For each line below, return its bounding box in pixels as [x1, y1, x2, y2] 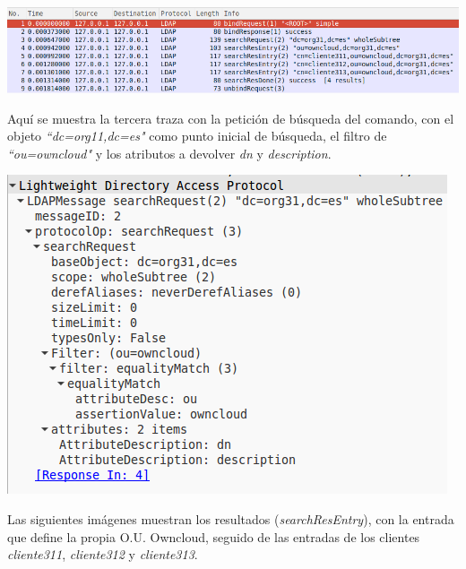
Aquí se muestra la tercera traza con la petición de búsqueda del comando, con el [7, 108, 454, 127]
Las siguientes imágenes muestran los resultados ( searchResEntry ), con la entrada [7, 510, 454, 529]
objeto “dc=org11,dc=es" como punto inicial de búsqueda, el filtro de [7, 126, 387, 145]
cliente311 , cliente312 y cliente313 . [7, 545, 198, 564]
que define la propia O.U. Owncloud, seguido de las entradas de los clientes [7, 527, 420, 546]
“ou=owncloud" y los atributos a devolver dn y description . [7, 143, 332, 162]
